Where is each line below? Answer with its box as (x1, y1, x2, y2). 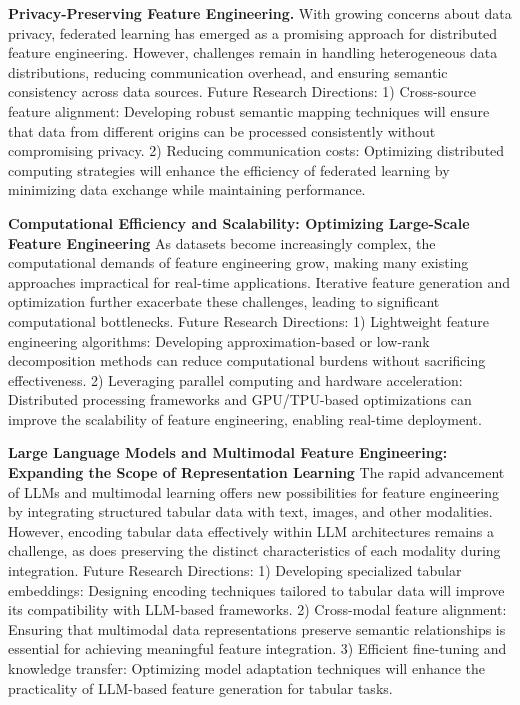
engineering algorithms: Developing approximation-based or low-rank (8, 330, 430, 351)
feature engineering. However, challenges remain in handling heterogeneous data (8, 42, 498, 63)
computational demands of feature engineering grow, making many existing (8, 252, 469, 273)
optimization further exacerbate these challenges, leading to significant (8, 291, 440, 312)
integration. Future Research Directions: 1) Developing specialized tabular (8, 560, 462, 581)
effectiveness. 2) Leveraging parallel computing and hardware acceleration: (8, 369, 463, 390)
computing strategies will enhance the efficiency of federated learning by (8, 159, 450, 180)
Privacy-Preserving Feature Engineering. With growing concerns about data (8, 3, 512, 23)
